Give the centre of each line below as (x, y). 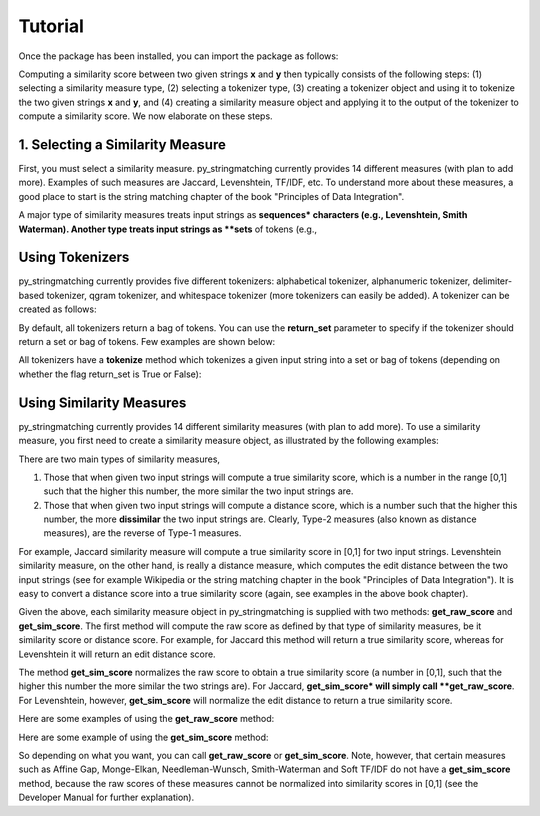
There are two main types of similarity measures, (119, 459)
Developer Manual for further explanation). (106, 797)
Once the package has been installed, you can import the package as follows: (178, 56)
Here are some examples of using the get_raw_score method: (146, 719)
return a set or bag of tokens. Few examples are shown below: (147, 342)
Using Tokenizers (74, 257)
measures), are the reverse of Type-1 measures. (142, 533)
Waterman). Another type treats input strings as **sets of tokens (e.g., (167, 229)
